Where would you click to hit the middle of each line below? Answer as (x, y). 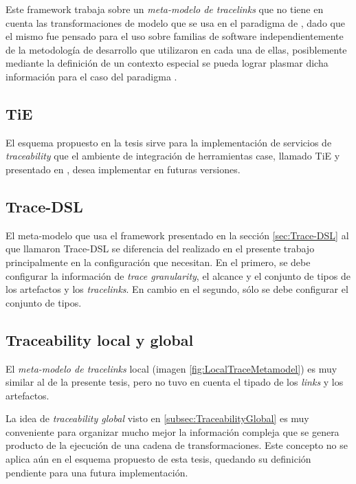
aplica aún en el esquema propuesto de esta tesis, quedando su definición (158, 459)
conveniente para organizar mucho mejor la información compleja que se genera (173, 431)
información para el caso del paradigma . (91, 76)
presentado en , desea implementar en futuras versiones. (123, 169)
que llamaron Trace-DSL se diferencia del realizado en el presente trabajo (160, 249)
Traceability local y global (100, 339)
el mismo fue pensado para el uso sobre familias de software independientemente (175, 36)
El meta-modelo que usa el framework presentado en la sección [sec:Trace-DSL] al (177, 235)
